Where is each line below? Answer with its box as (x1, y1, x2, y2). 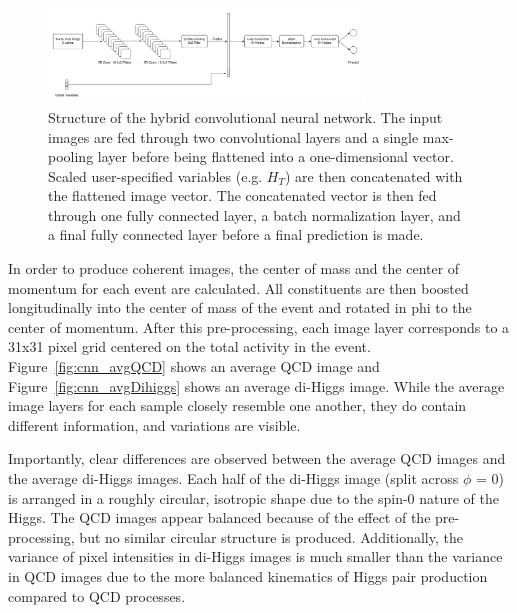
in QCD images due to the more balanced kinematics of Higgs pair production (8, 565, 488, 586)
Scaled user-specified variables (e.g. (48, 165, 263, 186)
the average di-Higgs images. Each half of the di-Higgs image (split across (8, 468, 459, 489)
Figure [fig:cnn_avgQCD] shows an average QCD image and (8, 356, 380, 377)
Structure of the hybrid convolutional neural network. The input (48, 106, 443, 127)
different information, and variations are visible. (8, 414, 301, 435)
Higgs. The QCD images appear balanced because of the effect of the (8, 507, 431, 528)
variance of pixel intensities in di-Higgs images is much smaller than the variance (8, 546, 503, 567)
